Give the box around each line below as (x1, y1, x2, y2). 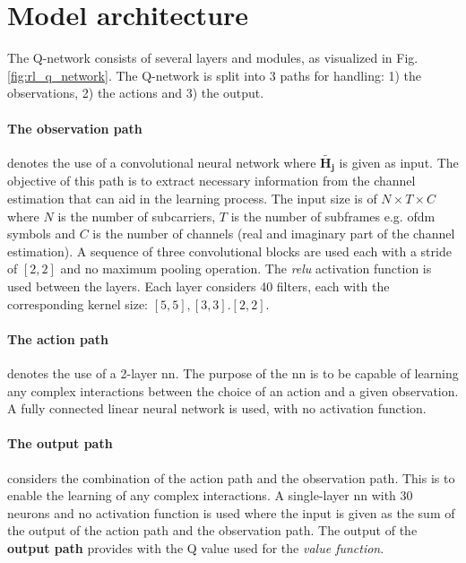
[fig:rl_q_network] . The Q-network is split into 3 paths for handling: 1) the (7, 65, 422, 84)
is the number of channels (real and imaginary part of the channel (92, 224, 455, 243)
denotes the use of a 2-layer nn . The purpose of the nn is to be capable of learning (7, 363, 459, 382)
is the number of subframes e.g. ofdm (230, 206, 436, 225)
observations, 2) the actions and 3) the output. (7, 83, 264, 102)
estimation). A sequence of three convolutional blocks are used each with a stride (7, 241, 452, 260)
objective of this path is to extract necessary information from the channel (7, 171, 416, 190)
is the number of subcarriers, (57, 206, 216, 225)
